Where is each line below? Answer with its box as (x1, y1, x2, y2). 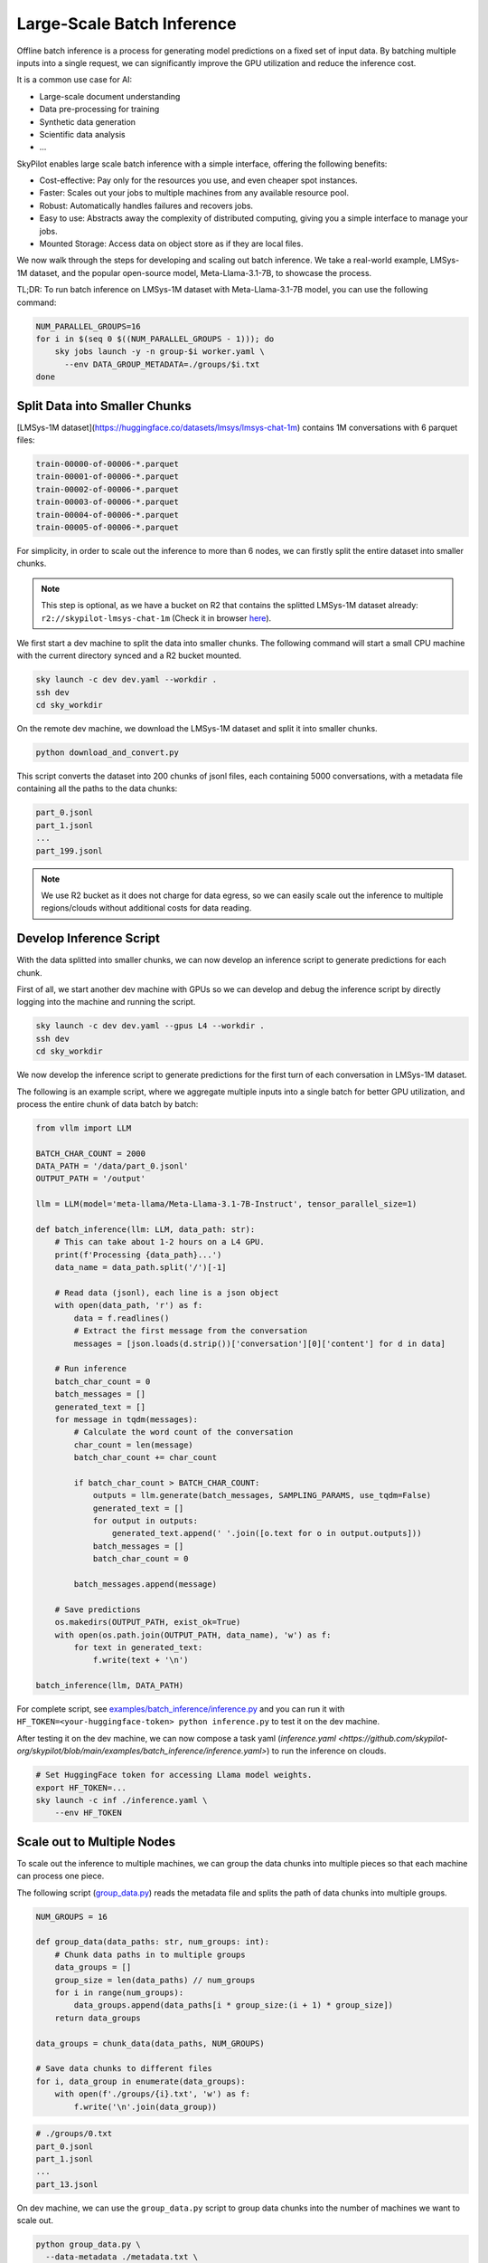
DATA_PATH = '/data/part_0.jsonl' (35, 1161, 189, 1171)
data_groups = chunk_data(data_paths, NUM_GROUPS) (35, 2038, 266, 2048)
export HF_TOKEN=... (35, 1782, 127, 1792)
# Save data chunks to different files (35, 2064, 212, 2074)
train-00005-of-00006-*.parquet (35, 521, 180, 532)
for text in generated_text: (73, 1642, 203, 1652)
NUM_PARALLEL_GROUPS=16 (35, 321, 142, 331)
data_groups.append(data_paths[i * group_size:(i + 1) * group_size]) (73, 2000, 393, 2010)
